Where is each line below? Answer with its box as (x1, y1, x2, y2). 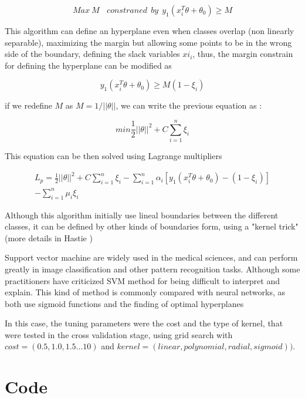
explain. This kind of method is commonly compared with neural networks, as (5, 286, 285, 298)
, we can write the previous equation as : (116, 99, 262, 112)
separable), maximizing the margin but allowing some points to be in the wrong (5, 36, 292, 48)
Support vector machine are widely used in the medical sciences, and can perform (5, 251, 298, 264)
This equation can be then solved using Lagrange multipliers (5, 150, 222, 162)
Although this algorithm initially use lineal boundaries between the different (5, 208, 279, 221)
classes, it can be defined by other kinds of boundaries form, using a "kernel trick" (5, 220, 299, 232)
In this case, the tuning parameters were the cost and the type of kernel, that (5, 317, 283, 329)
